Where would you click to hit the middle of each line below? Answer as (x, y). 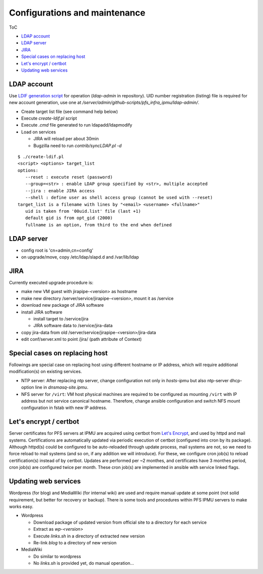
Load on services (38, 132)
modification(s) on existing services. (46, 371)
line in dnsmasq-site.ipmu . (62, 388)
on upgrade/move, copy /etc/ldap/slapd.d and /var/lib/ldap (80, 257)
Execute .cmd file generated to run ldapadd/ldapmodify (77, 125)
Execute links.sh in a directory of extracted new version (89, 536)
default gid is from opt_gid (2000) (69, 218)
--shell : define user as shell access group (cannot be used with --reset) (119, 198)
